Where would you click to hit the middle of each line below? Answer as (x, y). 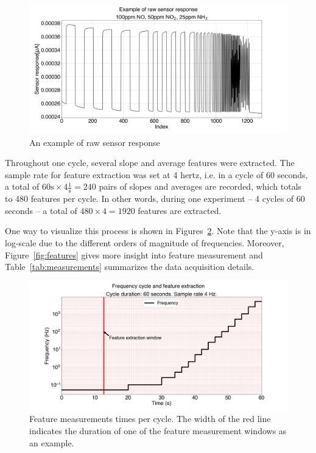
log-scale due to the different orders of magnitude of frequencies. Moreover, (145, 242)
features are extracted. (180, 210)
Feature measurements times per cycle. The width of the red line (150, 419)
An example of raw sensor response (95, 142)
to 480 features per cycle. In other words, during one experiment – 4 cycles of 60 (155, 199)
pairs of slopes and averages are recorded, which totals (200, 186)
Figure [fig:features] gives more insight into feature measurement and (134, 254)
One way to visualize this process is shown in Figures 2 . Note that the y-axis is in (158, 231)
